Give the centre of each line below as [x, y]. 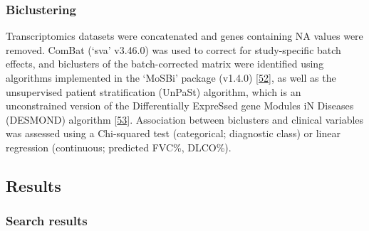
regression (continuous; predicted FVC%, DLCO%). [119, 147]
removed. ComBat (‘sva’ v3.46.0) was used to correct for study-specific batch [173, 49]
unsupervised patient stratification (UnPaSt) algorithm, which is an [154, 91]
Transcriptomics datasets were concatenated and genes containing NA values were [184, 36]
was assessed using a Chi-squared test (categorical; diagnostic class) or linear [173, 133]
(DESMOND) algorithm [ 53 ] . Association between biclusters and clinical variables [185, 119]
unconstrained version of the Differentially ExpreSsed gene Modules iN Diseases [180, 106]
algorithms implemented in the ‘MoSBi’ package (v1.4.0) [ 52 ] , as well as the [171, 77]
